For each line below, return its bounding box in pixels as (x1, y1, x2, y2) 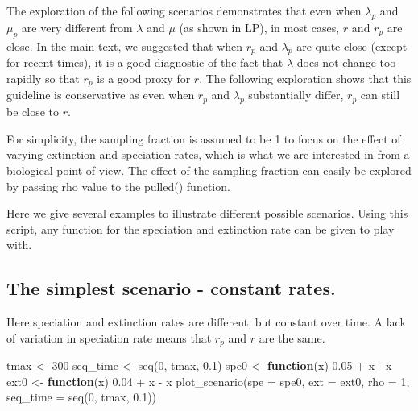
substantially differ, (248, 86, 344, 103)
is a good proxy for (97, 69, 191, 86)
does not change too (296, 54, 396, 71)
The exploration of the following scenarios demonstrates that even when (6, 2, 362, 19)
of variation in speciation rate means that (6, 329, 212, 346)
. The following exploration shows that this (199, 69, 412, 86)
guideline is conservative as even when (6, 86, 195, 103)
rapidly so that (6, 69, 80, 86)
